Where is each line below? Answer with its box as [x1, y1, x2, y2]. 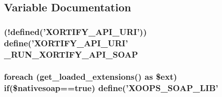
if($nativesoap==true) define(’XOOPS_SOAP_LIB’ [4, 82, 219, 94]
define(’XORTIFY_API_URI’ [4, 36, 128, 49]
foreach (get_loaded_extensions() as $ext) [4, 70, 177, 83]
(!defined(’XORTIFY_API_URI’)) [4, 25, 147, 37]
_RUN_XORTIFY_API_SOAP [4, 48, 138, 60]
